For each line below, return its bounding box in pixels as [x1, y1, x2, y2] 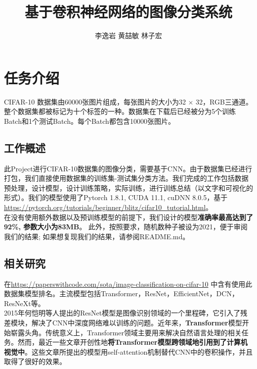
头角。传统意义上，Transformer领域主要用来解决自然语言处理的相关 [24, 327, 242, 337]
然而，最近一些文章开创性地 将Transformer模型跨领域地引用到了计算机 [17, 337, 248, 347]
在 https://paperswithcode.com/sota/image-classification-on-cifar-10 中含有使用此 [4, 278, 253, 289]
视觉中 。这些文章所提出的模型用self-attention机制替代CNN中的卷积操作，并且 [4, 346, 253, 357]
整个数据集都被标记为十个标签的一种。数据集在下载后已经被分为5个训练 [4, 106, 236, 116]
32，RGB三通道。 [196, 96, 253, 106]
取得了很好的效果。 [4, 356, 66, 367]
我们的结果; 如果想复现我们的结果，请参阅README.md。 [4, 231, 190, 241]
